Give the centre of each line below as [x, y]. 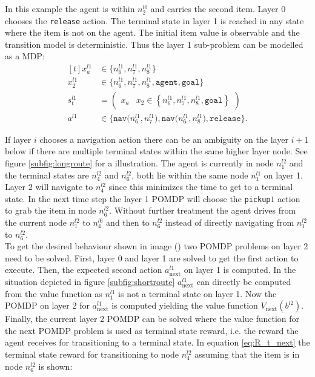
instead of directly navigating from [230, 222]
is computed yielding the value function [185, 305]
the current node [36, 222]
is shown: [55, 366]
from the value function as [54, 293]
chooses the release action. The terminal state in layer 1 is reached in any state [154, 20]
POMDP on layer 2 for [47, 305]
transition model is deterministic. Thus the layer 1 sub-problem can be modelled [154, 44]
